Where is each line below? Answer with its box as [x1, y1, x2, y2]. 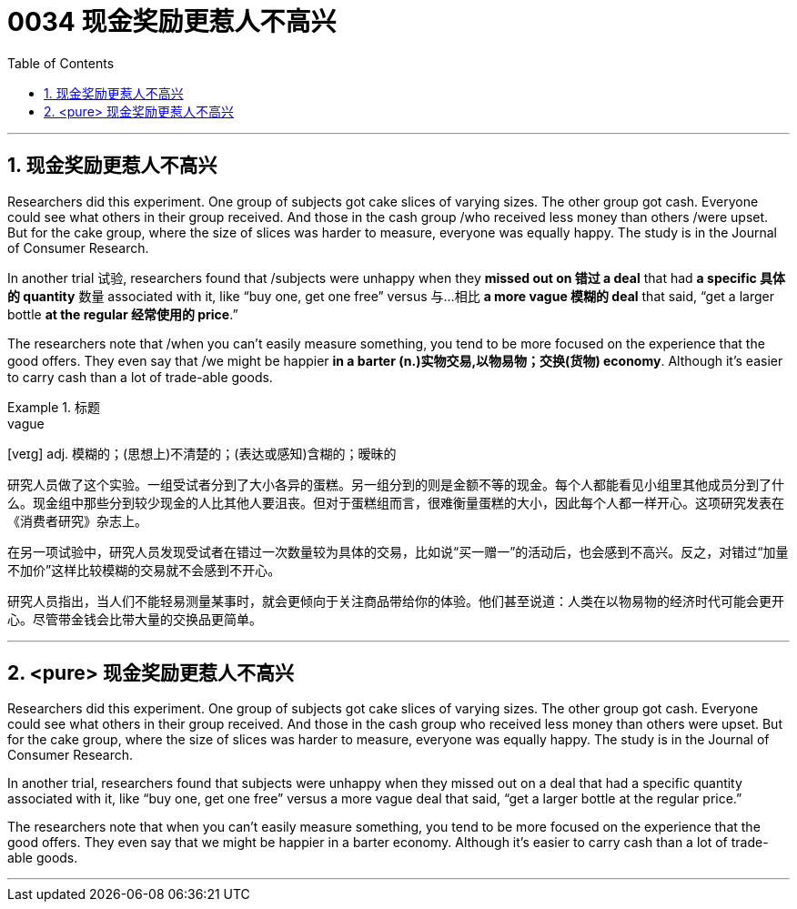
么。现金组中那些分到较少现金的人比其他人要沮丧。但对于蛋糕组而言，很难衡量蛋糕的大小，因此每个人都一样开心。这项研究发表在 [7, 494, 784, 510]
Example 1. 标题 [7, 399, 100, 415]
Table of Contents [7, 55, 115, 71]
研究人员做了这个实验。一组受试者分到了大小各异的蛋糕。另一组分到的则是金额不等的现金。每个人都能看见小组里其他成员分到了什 [7, 476, 784, 492]
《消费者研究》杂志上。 [7, 512, 147, 529]
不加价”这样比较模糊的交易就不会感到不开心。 [7, 561, 281, 578]
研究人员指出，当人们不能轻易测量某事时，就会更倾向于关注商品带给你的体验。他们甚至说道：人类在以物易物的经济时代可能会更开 [7, 592, 784, 609]
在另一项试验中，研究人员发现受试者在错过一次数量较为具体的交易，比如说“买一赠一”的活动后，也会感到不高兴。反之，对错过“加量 [7, 543, 789, 560]
